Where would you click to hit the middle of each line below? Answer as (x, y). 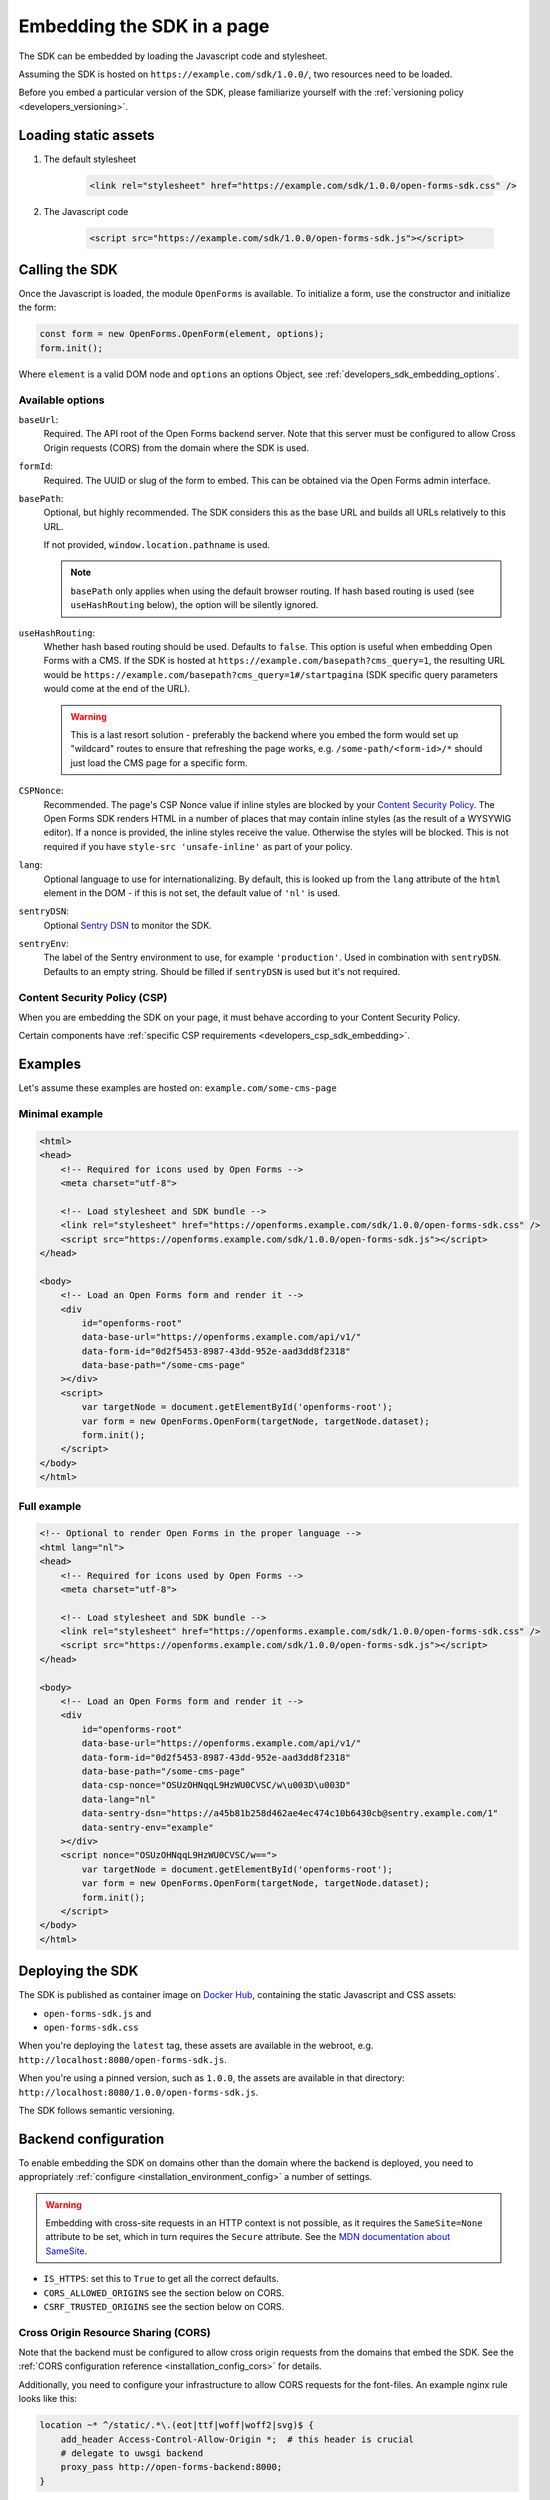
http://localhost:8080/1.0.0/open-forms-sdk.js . (138, 2092)
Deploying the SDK (78, 1971)
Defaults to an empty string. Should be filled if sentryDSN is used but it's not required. (222, 971)
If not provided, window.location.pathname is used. (156, 545)
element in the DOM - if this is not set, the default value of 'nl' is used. (192, 892)
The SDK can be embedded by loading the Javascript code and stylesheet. (173, 56)
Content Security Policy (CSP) (93, 997)
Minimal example (61, 1114)
